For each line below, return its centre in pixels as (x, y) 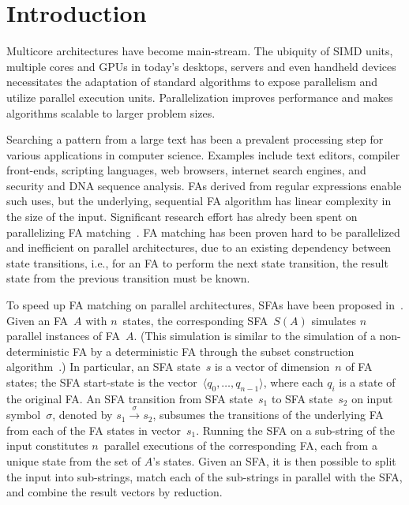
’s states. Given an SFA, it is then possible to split (274, 460)
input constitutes (47, 445)
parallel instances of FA (63, 336)
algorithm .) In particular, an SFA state (103, 367)
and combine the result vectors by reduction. (114, 492)
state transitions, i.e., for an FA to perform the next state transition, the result (197, 262)
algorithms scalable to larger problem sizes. (111, 112)
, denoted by (83, 415)
